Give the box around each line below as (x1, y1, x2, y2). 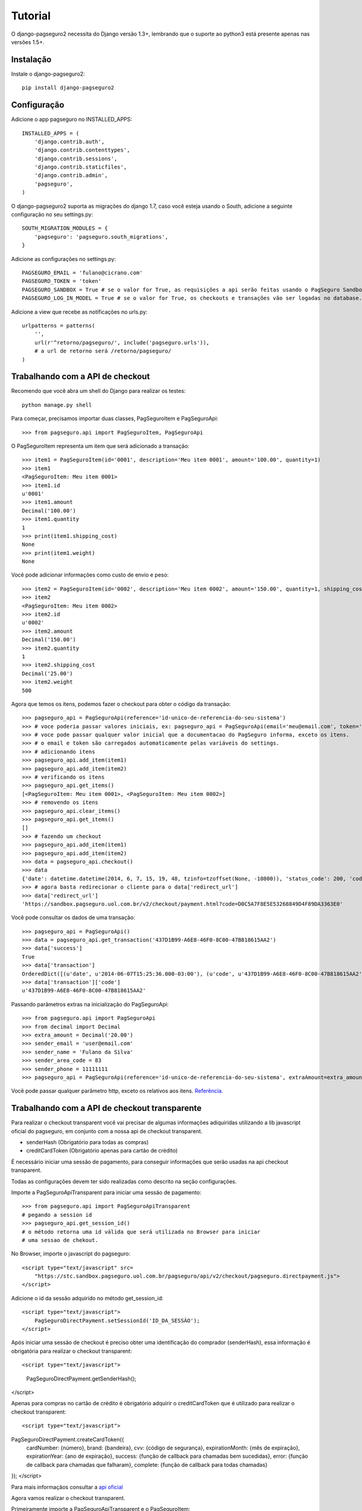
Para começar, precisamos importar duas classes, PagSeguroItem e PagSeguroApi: (11, 415, 218, 422)
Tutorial (11, 9, 51, 22)
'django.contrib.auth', (34, 138, 105, 145)
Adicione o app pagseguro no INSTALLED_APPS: (11, 115, 133, 123)
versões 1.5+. (11, 38, 45, 45)
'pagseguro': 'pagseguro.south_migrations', (34, 233, 168, 240)
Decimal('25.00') (22, 670, 73, 677)
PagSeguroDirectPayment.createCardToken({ (11, 1435, 124, 1443)
